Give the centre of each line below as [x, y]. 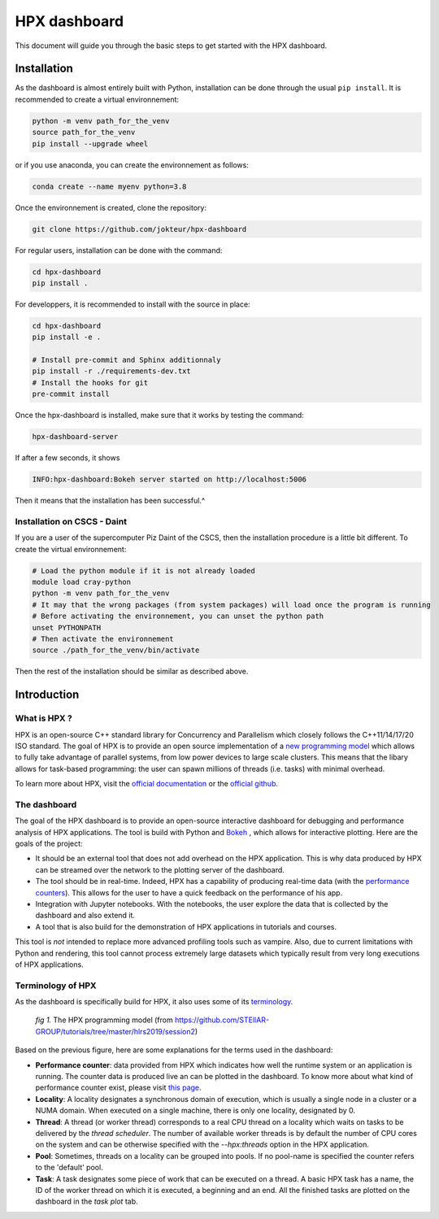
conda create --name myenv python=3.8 [109, 186]
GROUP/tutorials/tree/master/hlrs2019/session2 [115, 1031]
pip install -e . [67, 337]
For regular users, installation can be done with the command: [119, 250]
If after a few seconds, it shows [67, 458]
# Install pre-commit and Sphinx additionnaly [126, 360]
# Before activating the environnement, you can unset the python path [178, 616]
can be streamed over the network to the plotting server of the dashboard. [160, 869]
